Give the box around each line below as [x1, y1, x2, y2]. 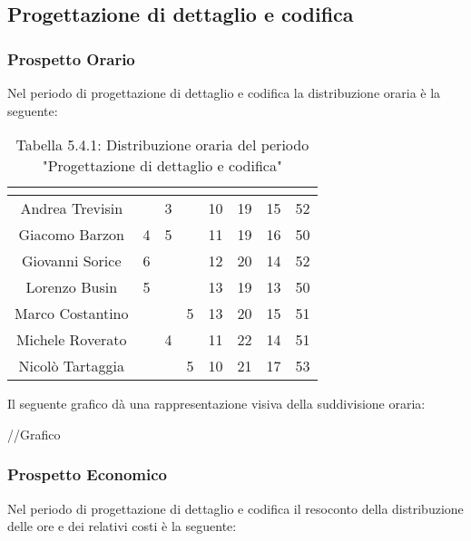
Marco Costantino [15, 303, 129, 324]
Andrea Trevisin [20, 198, 123, 219]
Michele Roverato [15, 329, 127, 351]
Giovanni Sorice [21, 250, 122, 272]
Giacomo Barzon [18, 224, 124, 246]
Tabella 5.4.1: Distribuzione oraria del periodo [15, 134, 309, 156]
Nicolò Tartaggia [18, 355, 124, 377]
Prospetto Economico [7, 463, 167, 486]
